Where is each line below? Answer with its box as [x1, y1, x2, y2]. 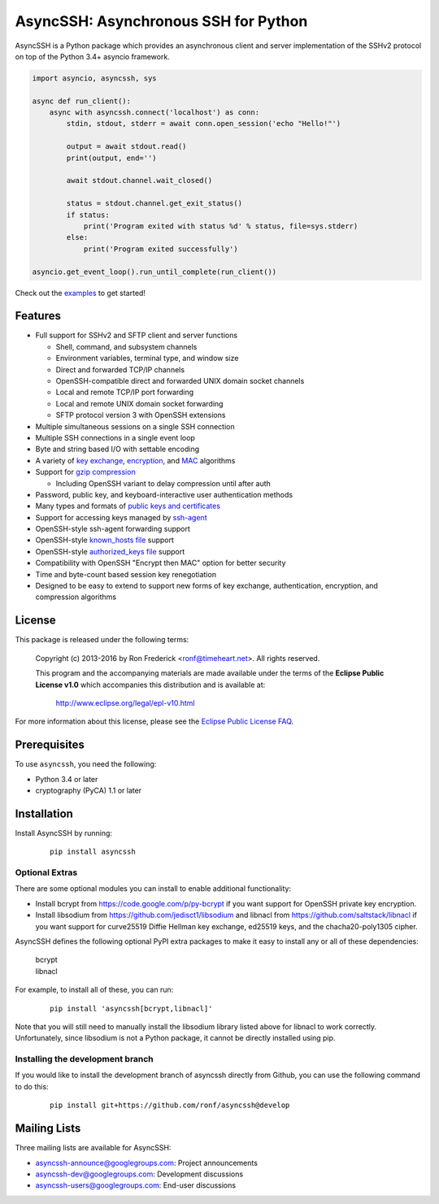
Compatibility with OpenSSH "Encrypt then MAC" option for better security [35, 558, 286, 568]
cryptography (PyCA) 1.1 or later [35, 785, 142, 795]
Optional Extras [15, 867, 78, 878]
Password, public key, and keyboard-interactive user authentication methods [35, 489, 293, 499]
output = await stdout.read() [66, 142, 187, 151]
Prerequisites [15, 738, 85, 752]
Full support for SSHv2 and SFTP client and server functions [35, 330, 238, 341]
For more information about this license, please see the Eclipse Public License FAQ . [15, 716, 294, 727]
